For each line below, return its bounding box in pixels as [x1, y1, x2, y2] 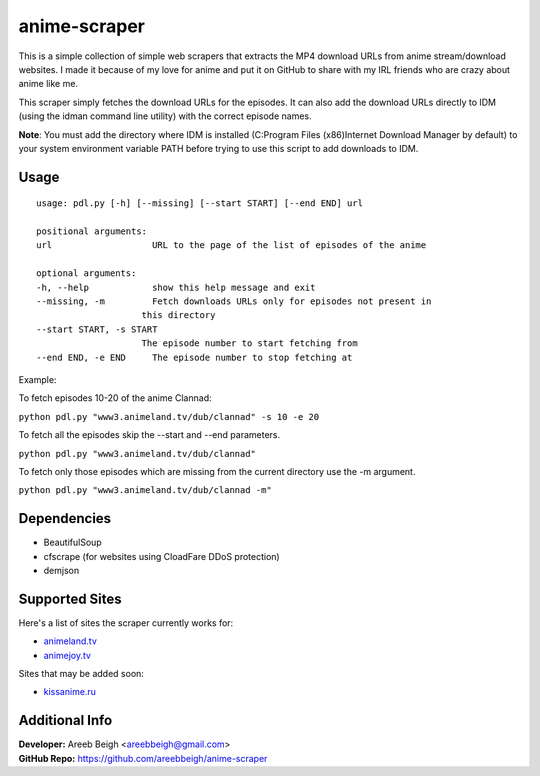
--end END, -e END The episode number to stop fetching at [36, 351, 353, 363]
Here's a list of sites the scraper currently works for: [18, 616, 234, 629]
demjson [43, 565, 80, 577]
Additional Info [18, 712, 113, 729]
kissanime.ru [43, 686, 97, 698]
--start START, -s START [36, 323, 158, 335]
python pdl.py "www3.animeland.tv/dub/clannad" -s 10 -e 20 [18, 411, 320, 422]
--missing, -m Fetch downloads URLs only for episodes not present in [36, 296, 432, 307]
